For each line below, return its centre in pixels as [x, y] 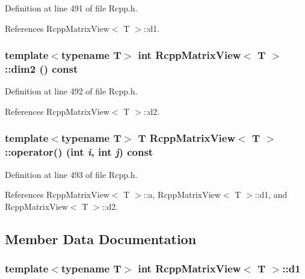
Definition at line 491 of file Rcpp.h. [71, 8]
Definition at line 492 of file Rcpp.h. [71, 91]
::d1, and [271, 195]
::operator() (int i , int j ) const [79, 152]
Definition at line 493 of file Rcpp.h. [71, 174]
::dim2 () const [42, 69]
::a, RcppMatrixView [182, 195]
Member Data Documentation [101, 238]
